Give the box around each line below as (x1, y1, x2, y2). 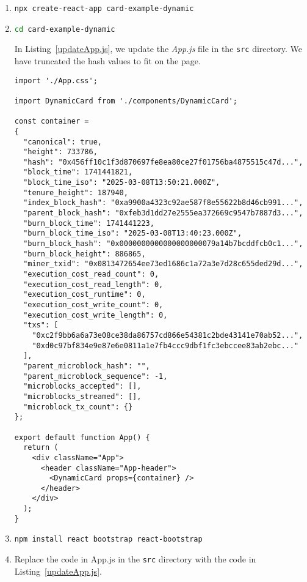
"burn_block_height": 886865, (23, 249, 146, 258)
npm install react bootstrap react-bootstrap (14, 535, 203, 544)
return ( (23, 443, 59, 452)
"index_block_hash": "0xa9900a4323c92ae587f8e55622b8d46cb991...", (23, 198, 303, 207)
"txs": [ (23, 321, 59, 330)
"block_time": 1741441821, (23, 168, 133, 177)
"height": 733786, (23, 147, 98, 157)
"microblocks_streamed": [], (23, 392, 142, 401)
